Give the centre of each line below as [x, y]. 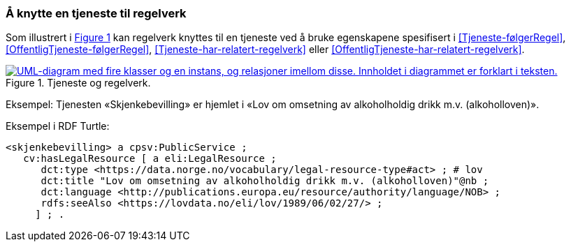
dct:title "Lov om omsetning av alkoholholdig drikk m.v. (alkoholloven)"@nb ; [265, 181]
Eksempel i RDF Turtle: [58, 126]
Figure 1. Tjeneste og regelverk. [78, 83]
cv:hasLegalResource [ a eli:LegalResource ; [150, 159]
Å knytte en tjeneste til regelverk [96, 13]
